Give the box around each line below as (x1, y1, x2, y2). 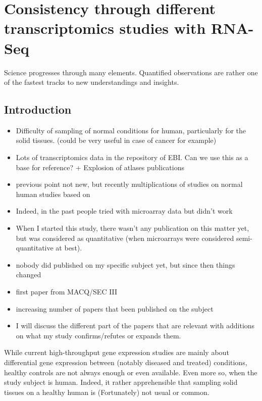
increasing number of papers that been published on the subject (16, 303, 214, 314)
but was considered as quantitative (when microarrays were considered (16, 232, 234, 243)
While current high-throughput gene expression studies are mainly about (4, 347, 229, 358)
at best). (56, 242, 82, 253)
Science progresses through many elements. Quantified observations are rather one (4, 67, 258, 77)
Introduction (4, 102, 72, 117)
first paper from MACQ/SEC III (16, 286, 118, 297)
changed (16, 269, 41, 280)
